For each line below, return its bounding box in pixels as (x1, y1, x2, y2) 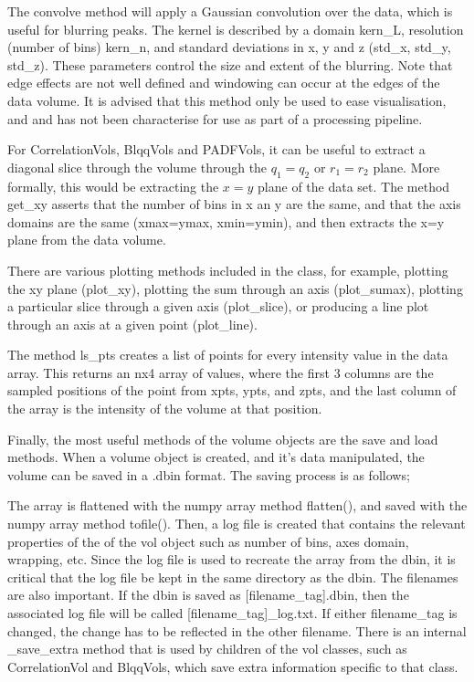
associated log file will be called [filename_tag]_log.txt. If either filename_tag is (7, 603, 458, 623)
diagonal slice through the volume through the (7, 157, 268, 176)
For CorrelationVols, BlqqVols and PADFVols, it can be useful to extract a (7, 140, 426, 159)
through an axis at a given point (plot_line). (7, 314, 258, 333)
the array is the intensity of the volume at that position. (7, 399, 322, 418)
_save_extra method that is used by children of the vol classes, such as (7, 639, 407, 658)
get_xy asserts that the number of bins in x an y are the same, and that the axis (7, 194, 461, 214)
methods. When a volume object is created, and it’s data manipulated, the (7, 447, 425, 467)
